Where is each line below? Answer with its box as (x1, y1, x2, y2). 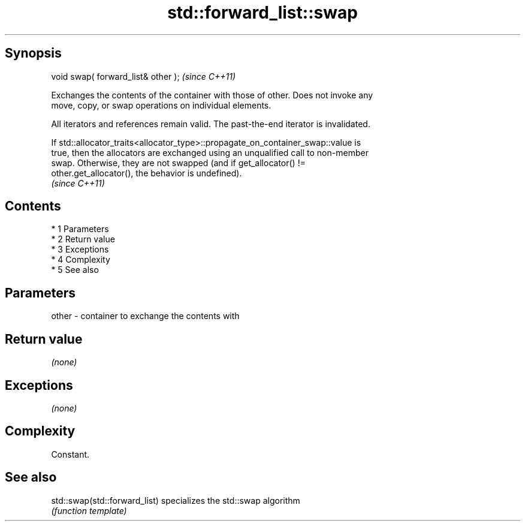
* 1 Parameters (51, 224, 109, 235)
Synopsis (5, 46, 62, 61)
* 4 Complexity (51, 254, 110, 265)
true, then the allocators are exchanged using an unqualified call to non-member (51, 147, 369, 158)
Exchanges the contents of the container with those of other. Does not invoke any (51, 89, 373, 100)
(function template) (51, 505, 127, 516)
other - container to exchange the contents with (51, 311, 240, 321)
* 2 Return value (51, 234, 115, 245)
